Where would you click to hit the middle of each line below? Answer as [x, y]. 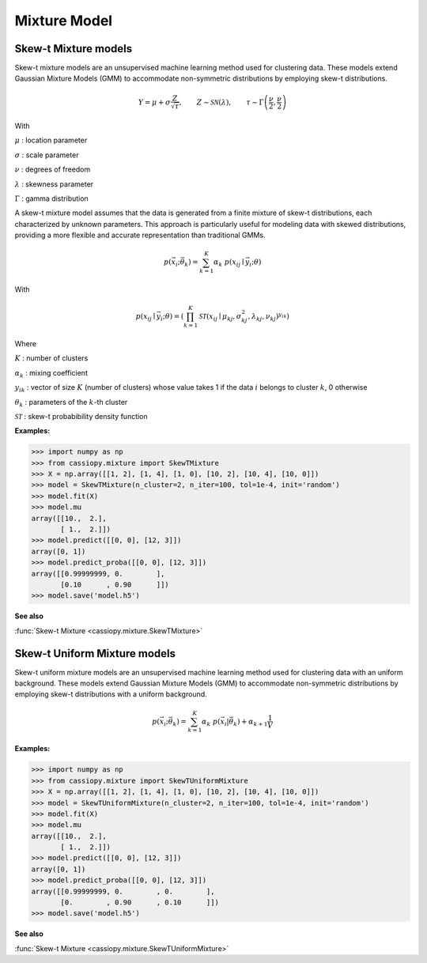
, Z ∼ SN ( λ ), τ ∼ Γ [221, 102]
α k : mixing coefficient [51, 374]
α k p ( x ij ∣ [229, 263]
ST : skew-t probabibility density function [81, 416]
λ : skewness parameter [54, 184]
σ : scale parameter [47, 155]
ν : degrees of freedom [53, 169]
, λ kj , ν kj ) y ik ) [269, 317]
